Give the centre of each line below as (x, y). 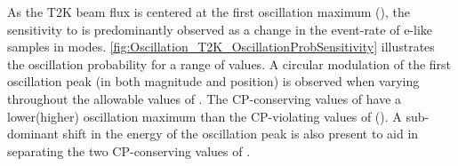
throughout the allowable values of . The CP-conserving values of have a (205, 98)
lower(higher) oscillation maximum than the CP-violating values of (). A (205, 116)
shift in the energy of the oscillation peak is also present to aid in (241, 134)
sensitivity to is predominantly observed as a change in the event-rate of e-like (220, 29)
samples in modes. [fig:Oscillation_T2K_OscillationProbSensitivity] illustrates (221, 47)
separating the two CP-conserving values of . (129, 150)
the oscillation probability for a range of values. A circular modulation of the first (229, 63)
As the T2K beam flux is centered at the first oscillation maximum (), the (209, 12)
